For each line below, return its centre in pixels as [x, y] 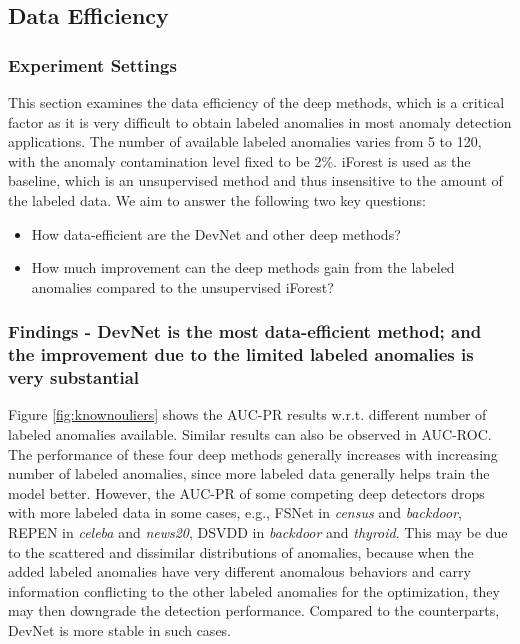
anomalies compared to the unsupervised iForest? [182, 286]
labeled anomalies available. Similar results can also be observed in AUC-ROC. [250, 434]
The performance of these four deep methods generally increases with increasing [253, 453]
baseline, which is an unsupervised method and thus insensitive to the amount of [255, 180]
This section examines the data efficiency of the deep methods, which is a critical [256, 102]
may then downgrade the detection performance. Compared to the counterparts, [254, 610]
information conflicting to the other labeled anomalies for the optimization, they [254, 590]
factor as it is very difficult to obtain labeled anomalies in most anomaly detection [260, 121]
